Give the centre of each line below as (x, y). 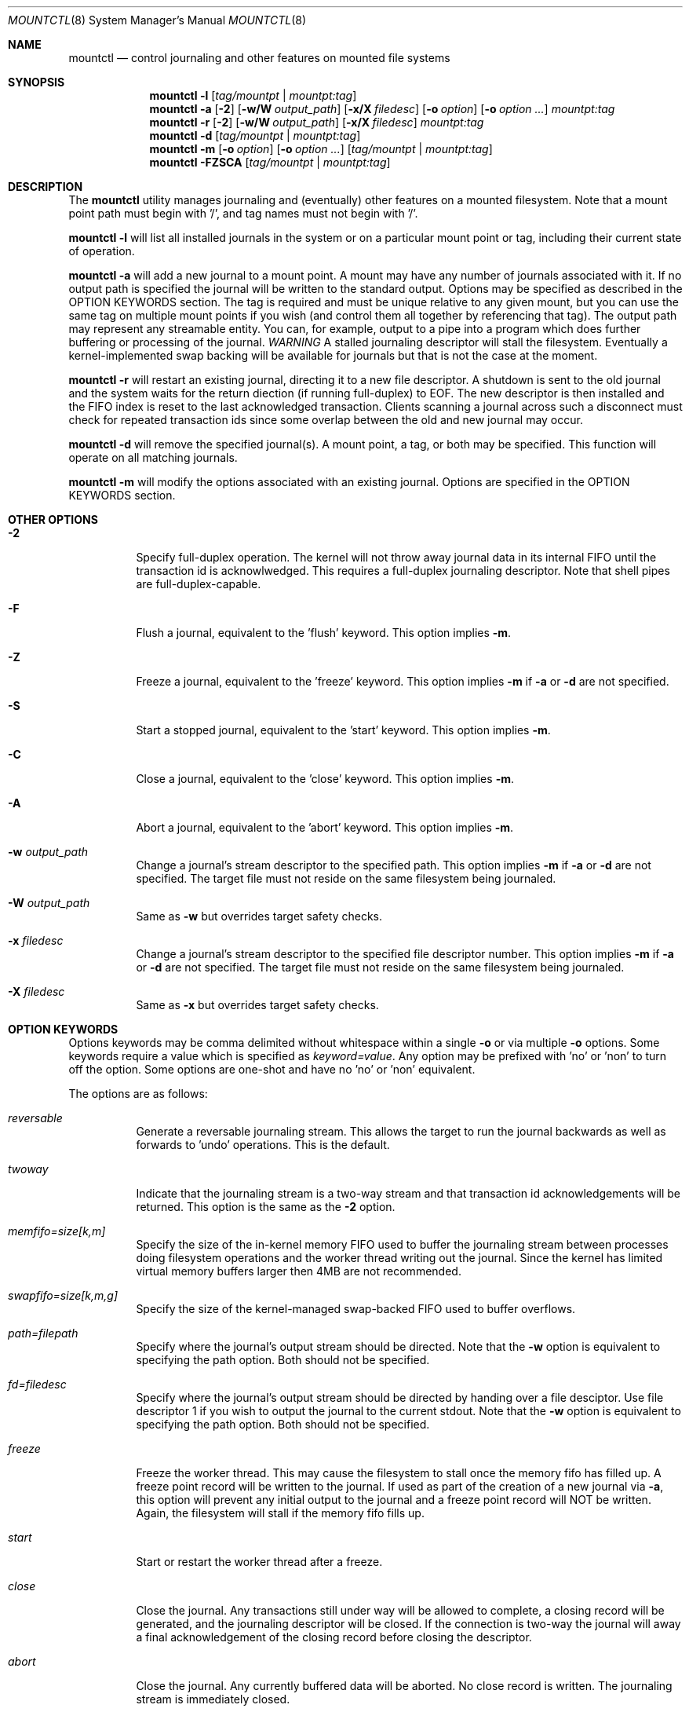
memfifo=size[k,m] (57, 1231)
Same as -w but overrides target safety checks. (259, 916)
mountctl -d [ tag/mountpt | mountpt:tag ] (255, 135)
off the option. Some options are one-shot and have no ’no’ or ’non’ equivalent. (272, 1069)
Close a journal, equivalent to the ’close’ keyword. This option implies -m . (325, 779)
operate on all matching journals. (153, 457)
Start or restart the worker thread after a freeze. (259, 1562)
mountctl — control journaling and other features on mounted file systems (259, 58)
